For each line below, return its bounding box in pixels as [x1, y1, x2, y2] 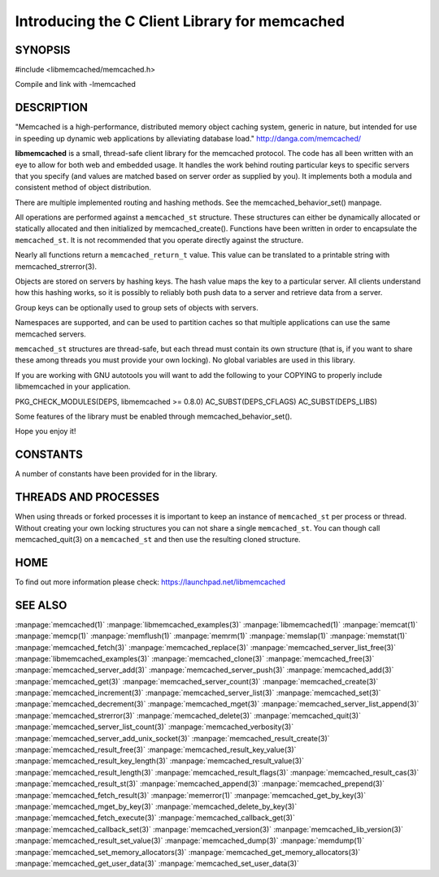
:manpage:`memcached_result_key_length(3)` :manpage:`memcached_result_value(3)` [15, 756, 305, 766]
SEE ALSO [15, 598, 67, 612]
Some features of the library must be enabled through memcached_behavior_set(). [15, 411, 293, 421]
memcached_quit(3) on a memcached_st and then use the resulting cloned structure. [15, 534, 301, 544]
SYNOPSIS [15, 43, 71, 57]
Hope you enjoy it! [15, 427, 76, 436]
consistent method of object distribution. [15, 183, 152, 193]
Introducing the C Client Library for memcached [15, 12, 346, 30]
